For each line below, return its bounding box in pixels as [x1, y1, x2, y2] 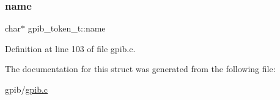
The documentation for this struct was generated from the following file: [5, 62, 276, 75]
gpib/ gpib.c [5, 83, 48, 95]
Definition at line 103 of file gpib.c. [5, 42, 136, 55]
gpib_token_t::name [28, 22, 106, 35]
